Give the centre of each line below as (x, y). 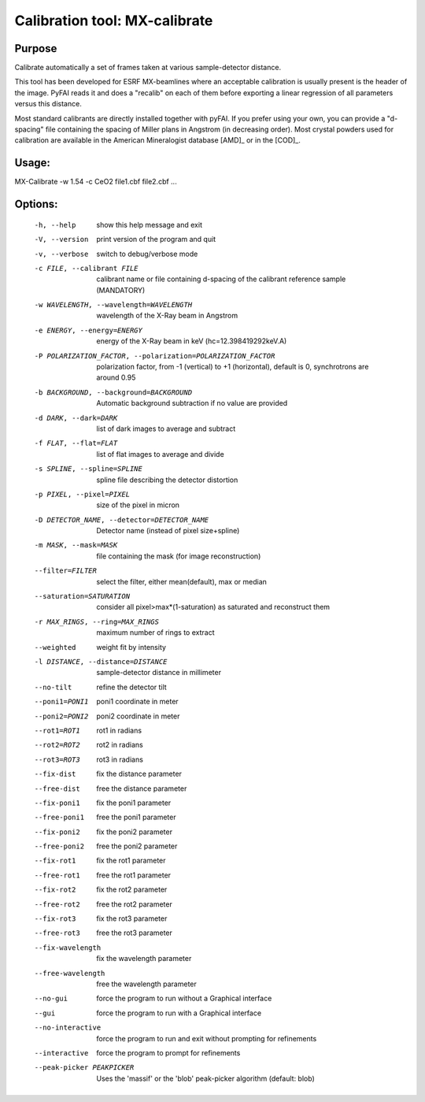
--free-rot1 (57, 875)
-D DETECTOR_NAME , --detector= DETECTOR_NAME (122, 519)
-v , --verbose (61, 254)
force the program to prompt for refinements (168, 1052)
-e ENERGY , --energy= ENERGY (89, 330)
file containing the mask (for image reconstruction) (179, 556)
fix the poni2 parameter (135, 832)
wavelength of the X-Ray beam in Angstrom (167, 316)
